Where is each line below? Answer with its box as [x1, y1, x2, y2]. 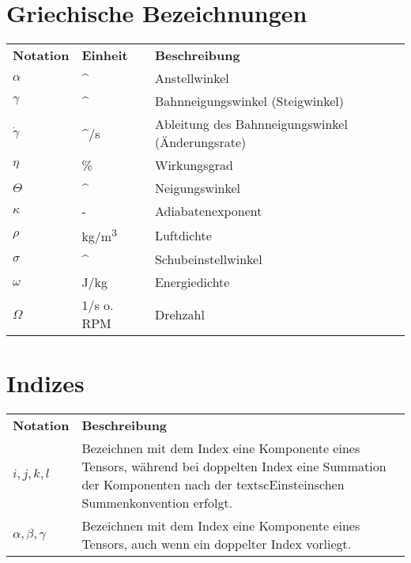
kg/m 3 [81, 225, 117, 246]
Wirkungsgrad [154, 156, 233, 175]
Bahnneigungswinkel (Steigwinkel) [154, 92, 344, 111]
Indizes [6, 366, 85, 399]
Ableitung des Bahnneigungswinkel [154, 115, 348, 134]
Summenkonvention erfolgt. [81, 493, 233, 512]
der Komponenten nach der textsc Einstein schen [81, 474, 345, 493]
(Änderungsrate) [154, 133, 247, 152]
